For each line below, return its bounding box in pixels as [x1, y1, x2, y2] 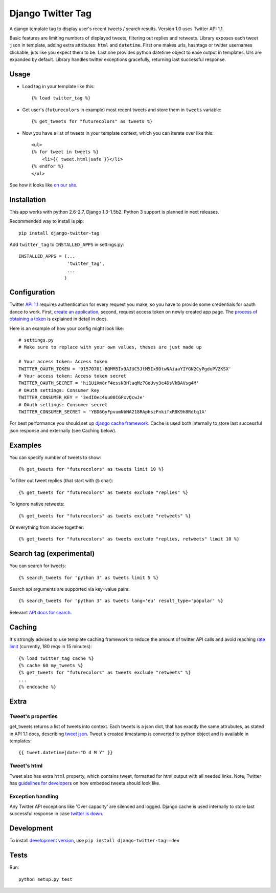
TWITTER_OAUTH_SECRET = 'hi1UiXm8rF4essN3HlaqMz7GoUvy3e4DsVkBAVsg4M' [18, 380, 199, 386]
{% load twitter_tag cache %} [18, 655, 95, 661]
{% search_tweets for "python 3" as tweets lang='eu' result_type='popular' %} [18, 598, 223, 604]
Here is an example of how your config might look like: [9, 325, 124, 331]
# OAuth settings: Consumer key [18, 387, 100, 393]
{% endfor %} [31, 163, 64, 169]
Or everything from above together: [9, 524, 84, 530]
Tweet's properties [9, 713, 58, 720]
